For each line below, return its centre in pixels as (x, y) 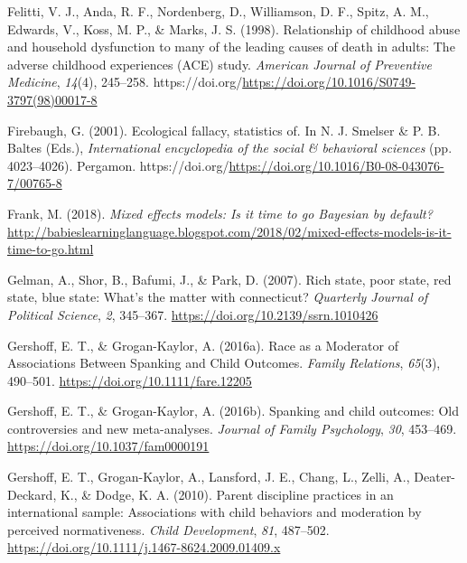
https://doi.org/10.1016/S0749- (329, 82)
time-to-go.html (51, 249)
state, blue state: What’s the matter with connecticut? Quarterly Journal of (218, 297)
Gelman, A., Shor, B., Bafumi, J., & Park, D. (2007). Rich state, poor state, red (229, 279)
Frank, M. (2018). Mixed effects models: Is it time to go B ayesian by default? (220, 213)
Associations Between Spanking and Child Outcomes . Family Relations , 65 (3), (224, 363)
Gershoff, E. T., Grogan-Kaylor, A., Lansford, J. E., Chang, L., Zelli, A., (209, 477)
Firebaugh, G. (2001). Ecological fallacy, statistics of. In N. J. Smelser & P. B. (224, 130)
